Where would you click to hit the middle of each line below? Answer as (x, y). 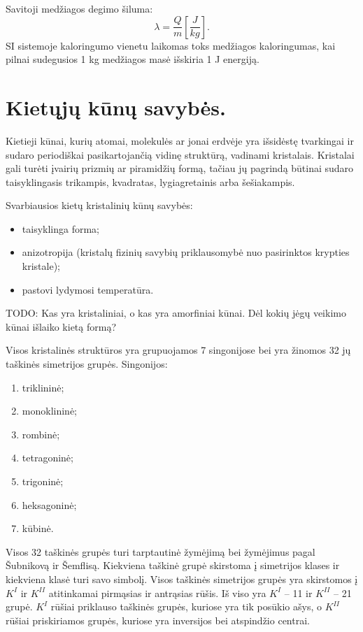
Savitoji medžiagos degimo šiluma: (79, 8)
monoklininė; (49, 411)
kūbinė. (38, 528)
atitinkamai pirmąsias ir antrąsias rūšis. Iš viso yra (157, 592)
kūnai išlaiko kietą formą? (61, 326)
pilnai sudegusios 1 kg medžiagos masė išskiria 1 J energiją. (133, 59)
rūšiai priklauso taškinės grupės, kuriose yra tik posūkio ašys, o (186, 606)
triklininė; (43, 387)
